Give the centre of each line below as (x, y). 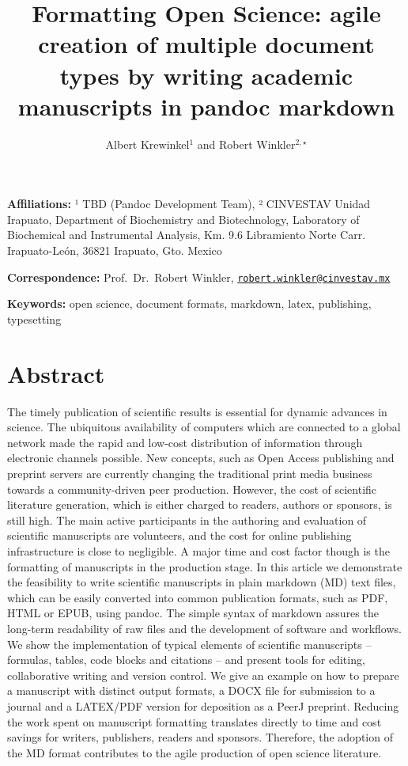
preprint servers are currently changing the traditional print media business (190, 473)
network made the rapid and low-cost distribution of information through (185, 442)
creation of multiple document (206, 44)
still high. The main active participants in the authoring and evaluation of (187, 520)
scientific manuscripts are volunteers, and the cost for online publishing (179, 535)
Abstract (56, 373)
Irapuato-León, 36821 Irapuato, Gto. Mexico (115, 250)
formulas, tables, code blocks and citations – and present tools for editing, (186, 660)
